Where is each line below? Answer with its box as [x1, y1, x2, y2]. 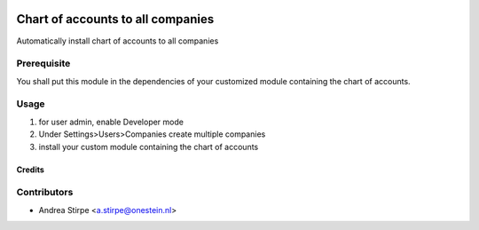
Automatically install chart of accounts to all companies [16, 36, 219, 46]
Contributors [16, 186, 74, 199]
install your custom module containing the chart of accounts [38, 141, 259, 152]
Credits [16, 164, 44, 175]
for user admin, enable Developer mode [38, 116, 184, 127]
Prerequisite [16, 58, 71, 70]
